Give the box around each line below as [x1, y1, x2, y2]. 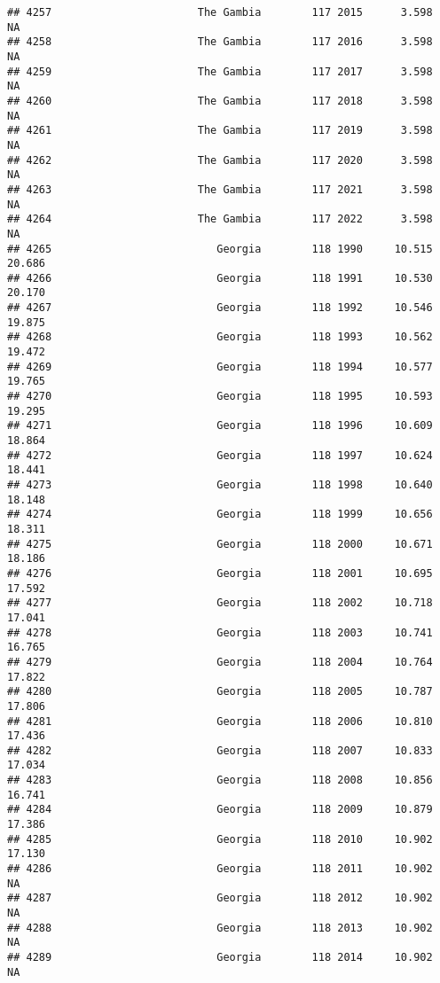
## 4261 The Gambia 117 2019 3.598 [7, 124, 433, 137]
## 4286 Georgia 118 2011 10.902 [7, 862, 433, 876]
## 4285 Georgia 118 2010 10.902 [7, 832, 433, 846]
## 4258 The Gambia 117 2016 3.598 [7, 35, 433, 49]
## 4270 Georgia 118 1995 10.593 [7, 390, 433, 403]
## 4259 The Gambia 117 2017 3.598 [7, 65, 433, 78]
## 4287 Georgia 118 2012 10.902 [7, 892, 433, 905]
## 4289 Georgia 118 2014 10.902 [7, 951, 433, 963]
